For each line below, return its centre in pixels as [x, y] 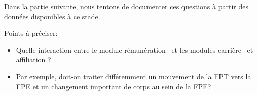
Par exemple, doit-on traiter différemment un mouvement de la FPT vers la [134, 76]
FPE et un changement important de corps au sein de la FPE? [114, 86]
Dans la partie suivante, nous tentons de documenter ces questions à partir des [126, 6]
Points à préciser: [31, 33]
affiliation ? [33, 60]
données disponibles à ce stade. [52, 16]
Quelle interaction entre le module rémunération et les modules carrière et [135, 50]
